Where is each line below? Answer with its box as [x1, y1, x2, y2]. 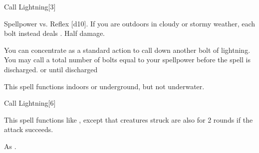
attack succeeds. [4, 124, 53, 135]
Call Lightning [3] [4, 1, 56, 11]
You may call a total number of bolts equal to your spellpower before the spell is [4, 54, 251, 65]
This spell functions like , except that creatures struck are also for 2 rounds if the [4, 114, 253, 125]
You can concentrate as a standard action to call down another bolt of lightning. [4, 44, 251, 55]
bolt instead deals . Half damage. [4, 28, 105, 38]
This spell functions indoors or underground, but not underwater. [4, 81, 205, 91]
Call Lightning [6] [4, 98, 56, 108]
